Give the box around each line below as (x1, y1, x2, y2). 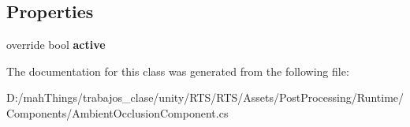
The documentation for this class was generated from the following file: (6, 62, 349, 79)
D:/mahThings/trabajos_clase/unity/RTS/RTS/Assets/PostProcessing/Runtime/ (6, 89, 404, 106)
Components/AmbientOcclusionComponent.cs (6, 104, 229, 121)
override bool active (6, 36, 106, 53)
